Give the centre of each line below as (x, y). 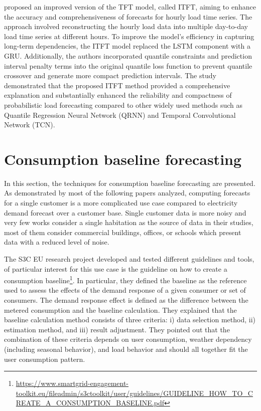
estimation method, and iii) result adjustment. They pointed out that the (117, 329)
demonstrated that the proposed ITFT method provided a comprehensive (117, 85)
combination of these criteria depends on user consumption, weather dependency (128, 339)
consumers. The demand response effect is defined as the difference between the (126, 300)
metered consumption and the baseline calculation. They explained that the (120, 310)
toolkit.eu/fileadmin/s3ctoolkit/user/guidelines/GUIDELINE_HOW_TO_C (134, 393)
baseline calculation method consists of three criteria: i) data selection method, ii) (130, 320)
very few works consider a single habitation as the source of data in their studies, (129, 222)
